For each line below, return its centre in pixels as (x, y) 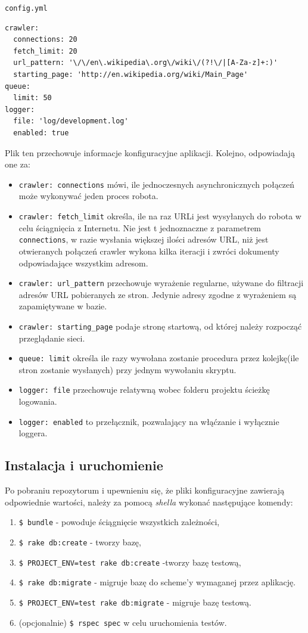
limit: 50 (32, 98)
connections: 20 (45, 40)
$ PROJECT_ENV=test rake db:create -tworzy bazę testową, (130, 562)
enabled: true (41, 133)
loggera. (33, 433)
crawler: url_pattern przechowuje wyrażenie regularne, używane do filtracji (161, 283)
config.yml (26, 8)
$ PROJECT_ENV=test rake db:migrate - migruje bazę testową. (135, 602)
